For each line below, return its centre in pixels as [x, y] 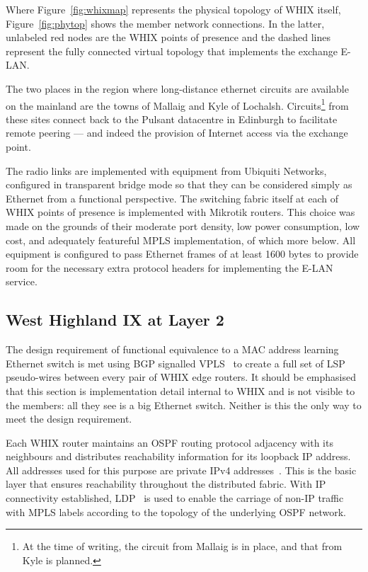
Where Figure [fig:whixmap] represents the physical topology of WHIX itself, [173, 9]
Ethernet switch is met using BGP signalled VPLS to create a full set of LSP [176, 363]
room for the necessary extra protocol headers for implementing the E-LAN [169, 267]
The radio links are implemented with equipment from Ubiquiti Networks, [166, 170]
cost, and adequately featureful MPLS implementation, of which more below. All [181, 240]
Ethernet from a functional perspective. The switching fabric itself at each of [172, 198]
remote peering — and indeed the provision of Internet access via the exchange [177, 133]
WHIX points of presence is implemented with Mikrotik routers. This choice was [180, 212]
